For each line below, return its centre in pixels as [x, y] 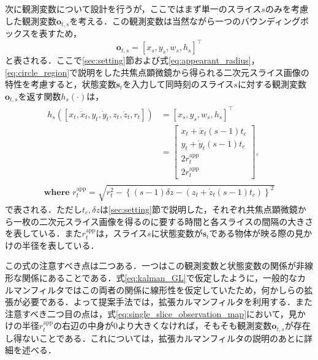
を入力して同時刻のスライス [178, 84]
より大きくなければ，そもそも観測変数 [195, 325]
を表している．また [44, 233]
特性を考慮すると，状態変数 [61, 84]
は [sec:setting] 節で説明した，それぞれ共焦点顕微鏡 [199, 209]
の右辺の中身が [83, 325]
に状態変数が [177, 233]
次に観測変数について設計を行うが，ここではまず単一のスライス [133, 9]
